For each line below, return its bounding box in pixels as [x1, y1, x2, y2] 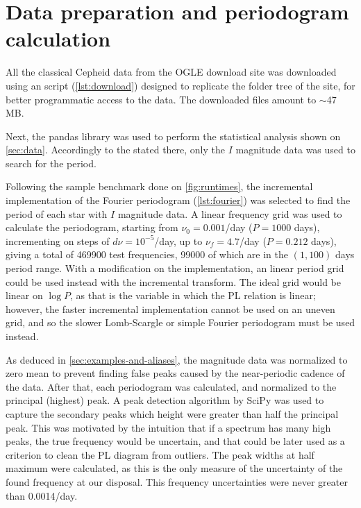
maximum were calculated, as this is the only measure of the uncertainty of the [6, 461, 343, 475]
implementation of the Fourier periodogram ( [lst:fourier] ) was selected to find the [6, 193, 351, 208]
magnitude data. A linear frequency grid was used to [117, 206, 342, 221]
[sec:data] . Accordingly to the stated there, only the [6, 142, 226, 157]
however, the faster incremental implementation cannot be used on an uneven [6, 301, 335, 316]
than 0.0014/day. [6, 488, 78, 502]
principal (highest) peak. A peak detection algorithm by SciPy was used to [6, 393, 324, 407]
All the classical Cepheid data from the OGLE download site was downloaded [6, 65, 337, 79]
